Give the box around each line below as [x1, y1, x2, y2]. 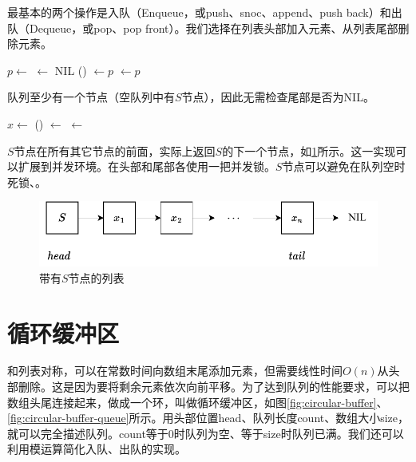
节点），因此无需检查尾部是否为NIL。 [181, 89, 374, 105]
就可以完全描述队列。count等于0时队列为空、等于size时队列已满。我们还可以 [7, 424, 404, 441]
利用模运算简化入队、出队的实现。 [7, 440, 186, 457]
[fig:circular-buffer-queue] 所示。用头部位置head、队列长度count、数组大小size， [7, 409, 410, 426]
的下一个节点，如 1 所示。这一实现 [222, 142, 396, 159]
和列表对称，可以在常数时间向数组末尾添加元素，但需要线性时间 [7, 362, 343, 379]
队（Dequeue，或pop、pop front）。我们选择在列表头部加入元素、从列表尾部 [7, 19, 398, 36]
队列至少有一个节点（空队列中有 [7, 89, 175, 105]
